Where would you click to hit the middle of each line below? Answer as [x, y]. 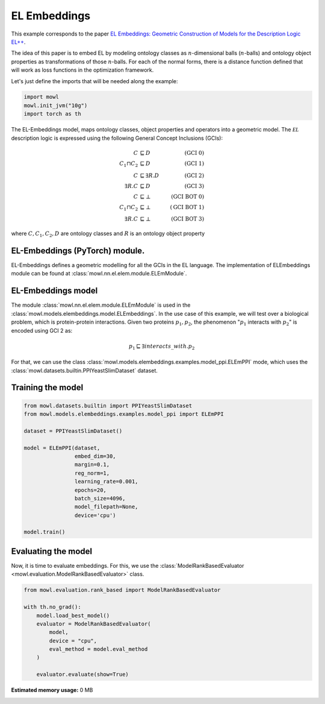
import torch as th [52, 114]
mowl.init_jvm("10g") [56, 105]
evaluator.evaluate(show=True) [82, 674]
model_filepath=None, [106, 507]
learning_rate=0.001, [106, 482]
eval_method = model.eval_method [98, 649]
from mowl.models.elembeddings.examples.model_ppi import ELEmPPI [124, 414]
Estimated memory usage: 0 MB [52, 690]
